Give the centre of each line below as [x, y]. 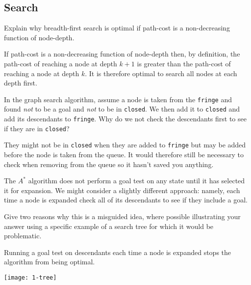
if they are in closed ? [37, 128]
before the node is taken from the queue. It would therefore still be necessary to [124, 155]
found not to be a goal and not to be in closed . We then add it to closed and [122, 109]
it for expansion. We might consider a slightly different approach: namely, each [122, 190]
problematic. [23, 236]
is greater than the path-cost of [184, 63]
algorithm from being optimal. [50, 262]
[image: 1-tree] [30, 277]
